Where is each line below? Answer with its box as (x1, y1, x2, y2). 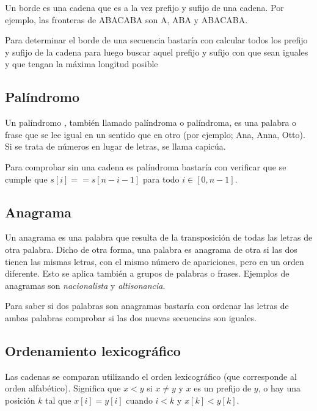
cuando (126, 393, 153, 406)
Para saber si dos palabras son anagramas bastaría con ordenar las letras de (5, 299, 289, 312)
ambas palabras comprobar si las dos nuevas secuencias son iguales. (5, 311, 257, 324)
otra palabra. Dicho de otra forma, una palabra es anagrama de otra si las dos (5, 242, 297, 255)
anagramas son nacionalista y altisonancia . (5, 278, 166, 291)
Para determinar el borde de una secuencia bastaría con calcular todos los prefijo (5, 34, 308, 46)
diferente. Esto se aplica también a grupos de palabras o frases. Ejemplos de (5, 267, 290, 280)
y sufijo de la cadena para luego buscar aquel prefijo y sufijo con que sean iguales (5, 45, 308, 58)
